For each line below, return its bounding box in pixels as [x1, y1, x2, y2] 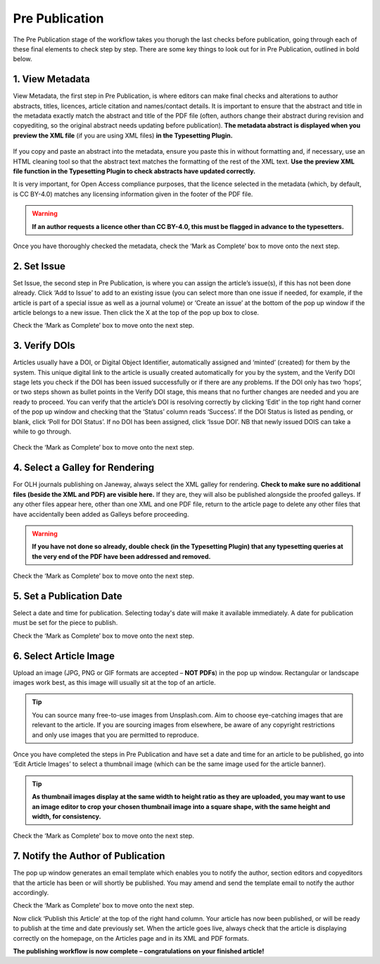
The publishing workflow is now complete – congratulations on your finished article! [13, 946, 265, 955]
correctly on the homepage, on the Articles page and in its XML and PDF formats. [13, 934, 249, 942]
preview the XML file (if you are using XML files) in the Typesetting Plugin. [13, 131, 233, 140]
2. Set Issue [13, 260, 66, 272]
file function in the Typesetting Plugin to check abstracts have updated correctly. [13, 166, 256, 175]
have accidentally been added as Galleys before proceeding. [13, 509, 189, 518]
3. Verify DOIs [13, 340, 75, 352]
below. [13, 55, 32, 63]
